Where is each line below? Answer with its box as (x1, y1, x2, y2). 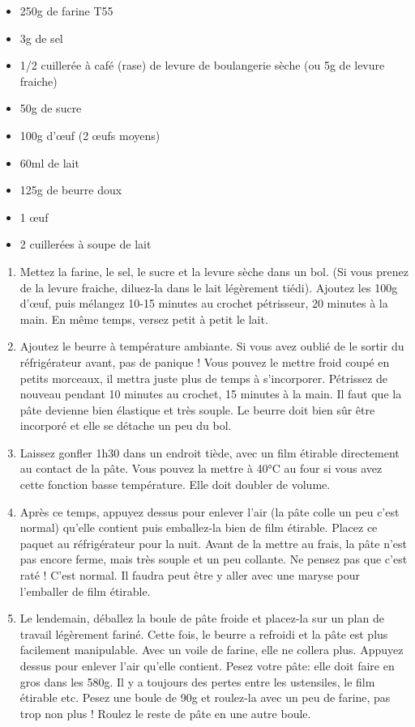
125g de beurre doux (19, 181, 122, 198)
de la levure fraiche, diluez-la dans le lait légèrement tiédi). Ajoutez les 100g (19, 278, 398, 295)
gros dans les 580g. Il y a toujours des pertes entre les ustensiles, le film (19, 673, 375, 690)
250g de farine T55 (19, 2, 113, 19)
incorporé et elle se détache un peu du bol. (19, 417, 232, 434)
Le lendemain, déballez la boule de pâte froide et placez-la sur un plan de (19, 610, 384, 627)
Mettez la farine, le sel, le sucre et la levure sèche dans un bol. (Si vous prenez (19, 262, 409, 279)
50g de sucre (19, 100, 82, 117)
